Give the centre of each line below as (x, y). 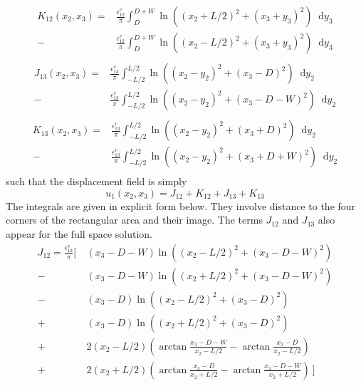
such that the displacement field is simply (96, 181)
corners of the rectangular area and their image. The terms (134, 220)
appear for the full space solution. (79, 234)
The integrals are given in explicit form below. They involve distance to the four (181, 205)
